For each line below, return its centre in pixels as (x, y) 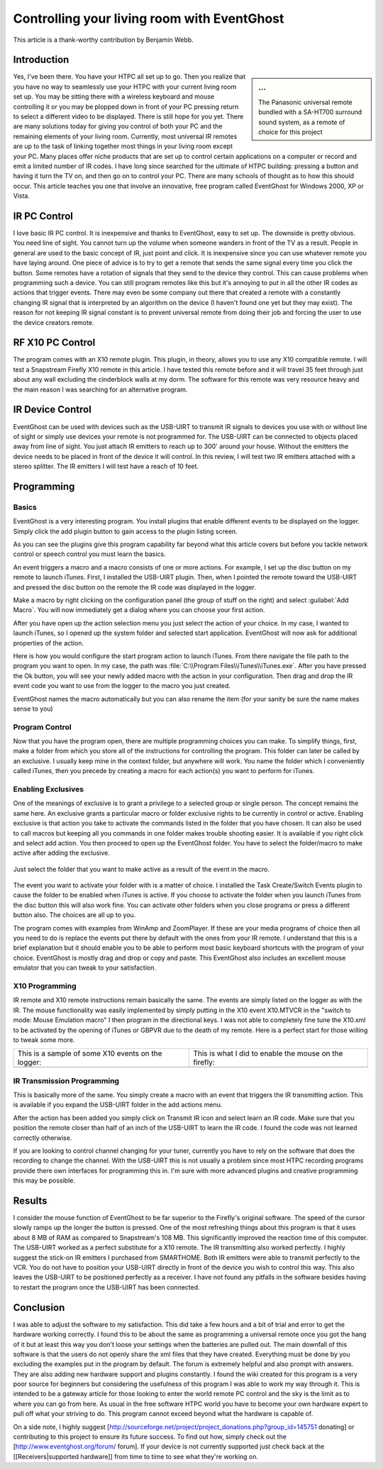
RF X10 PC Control (54, 343)
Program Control (43, 727)
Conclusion (39, 1308)
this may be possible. (44, 1180)
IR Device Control (52, 410)
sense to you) (33, 709)
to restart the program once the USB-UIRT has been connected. (106, 1287)
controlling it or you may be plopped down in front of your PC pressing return (126, 106)
